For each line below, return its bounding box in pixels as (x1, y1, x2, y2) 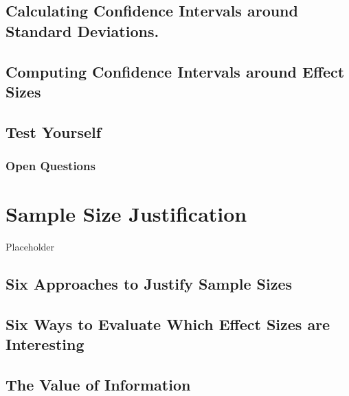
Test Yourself (5, 121, 102, 142)
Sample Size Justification (5, 200, 247, 228)
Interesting (5, 334, 85, 355)
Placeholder (5, 240, 55, 254)
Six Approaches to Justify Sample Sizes (5, 273, 293, 294)
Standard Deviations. (5, 20, 159, 41)
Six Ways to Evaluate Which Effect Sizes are (5, 313, 330, 334)
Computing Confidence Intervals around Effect (5, 60, 345, 82)
